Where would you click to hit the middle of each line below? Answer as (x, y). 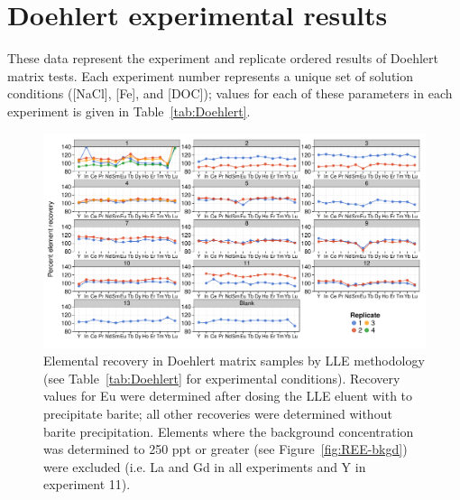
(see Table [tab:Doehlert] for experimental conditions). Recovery (222, 378)
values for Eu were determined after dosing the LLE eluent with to (228, 396)
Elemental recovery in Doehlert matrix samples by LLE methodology (234, 361)
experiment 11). (87, 484)
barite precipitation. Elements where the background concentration (229, 431)
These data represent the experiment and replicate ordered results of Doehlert (223, 58)
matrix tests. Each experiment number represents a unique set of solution (211, 75)
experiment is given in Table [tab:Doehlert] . (129, 111)
